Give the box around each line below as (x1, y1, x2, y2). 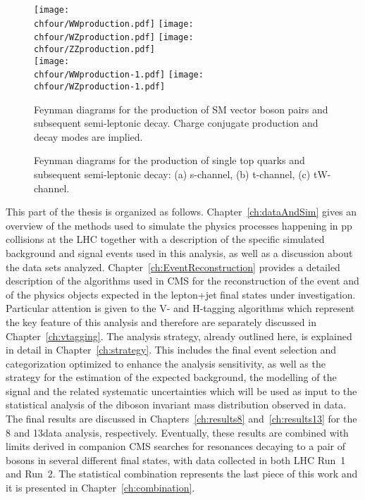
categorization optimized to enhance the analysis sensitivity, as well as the (6, 356, 326, 370)
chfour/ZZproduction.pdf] (34, 44, 155, 54)
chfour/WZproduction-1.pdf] (34, 81, 166, 92)
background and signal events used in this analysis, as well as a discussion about (6, 245, 353, 260)
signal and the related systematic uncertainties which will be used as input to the (6, 383, 357, 398)
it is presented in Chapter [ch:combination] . (6, 480, 195, 495)
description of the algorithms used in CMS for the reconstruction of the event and (6, 273, 359, 288)
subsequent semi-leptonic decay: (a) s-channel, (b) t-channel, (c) (34, 166, 311, 181)
